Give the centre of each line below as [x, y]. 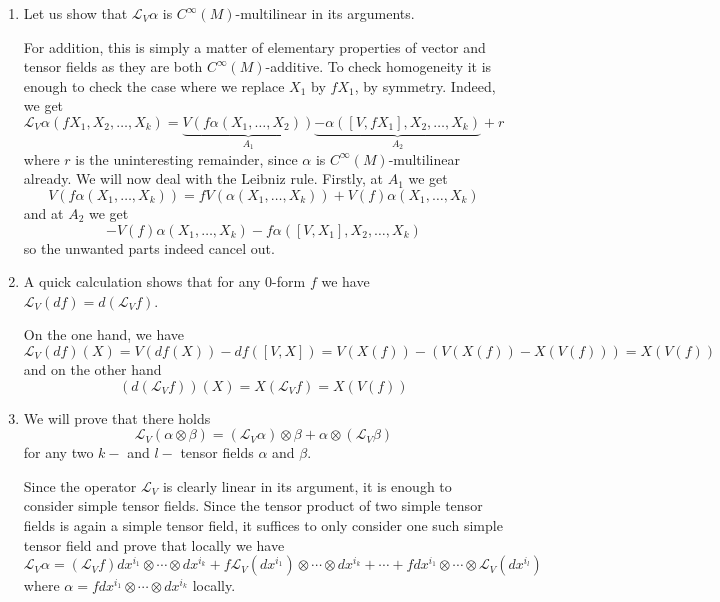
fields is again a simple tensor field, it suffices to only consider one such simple [263, 524]
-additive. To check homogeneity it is [378, 66]
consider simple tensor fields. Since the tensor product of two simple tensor [253, 505]
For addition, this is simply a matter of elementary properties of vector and [254, 46]
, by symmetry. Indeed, [425, 85]
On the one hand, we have [104, 334]
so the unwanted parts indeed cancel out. [149, 247]
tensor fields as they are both [113, 66]
